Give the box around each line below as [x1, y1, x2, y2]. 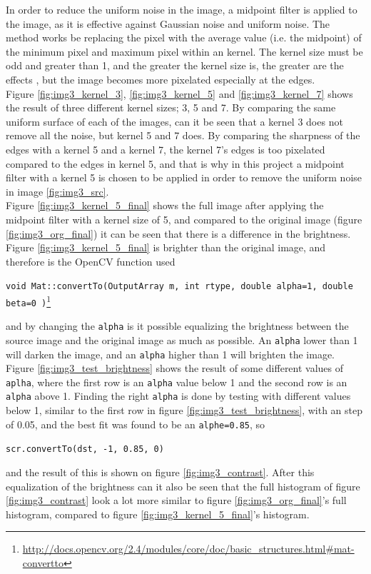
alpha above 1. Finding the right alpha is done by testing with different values [6, 388, 351, 403]
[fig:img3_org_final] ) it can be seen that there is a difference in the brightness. [6, 226, 351, 241]
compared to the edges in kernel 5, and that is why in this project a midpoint [6, 156, 345, 171]
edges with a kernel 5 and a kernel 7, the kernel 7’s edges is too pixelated [6, 141, 325, 156]
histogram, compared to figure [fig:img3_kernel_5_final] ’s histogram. [6, 506, 310, 521]
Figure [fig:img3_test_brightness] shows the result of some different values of [6, 361, 344, 376]
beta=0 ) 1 [6, 292, 51, 308]
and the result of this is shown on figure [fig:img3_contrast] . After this [6, 465, 315, 480]
